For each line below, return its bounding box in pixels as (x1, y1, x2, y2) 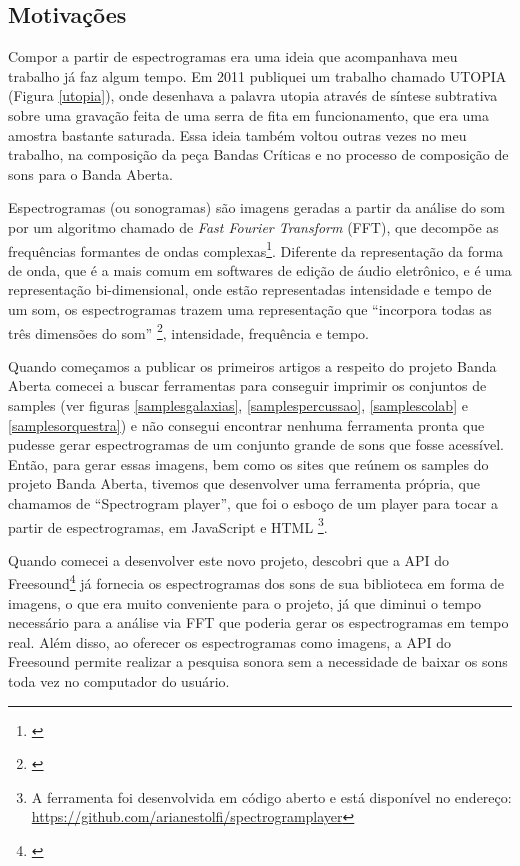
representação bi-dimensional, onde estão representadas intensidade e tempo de (8, 279, 492, 300)
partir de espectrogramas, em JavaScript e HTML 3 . (8, 513, 328, 537)
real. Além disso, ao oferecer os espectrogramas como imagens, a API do (8, 631, 451, 652)
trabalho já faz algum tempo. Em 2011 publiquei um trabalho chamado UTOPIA (8, 65, 507, 86)
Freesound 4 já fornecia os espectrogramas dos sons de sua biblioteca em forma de (8, 570, 505, 594)
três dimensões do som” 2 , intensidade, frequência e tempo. (8, 319, 369, 343)
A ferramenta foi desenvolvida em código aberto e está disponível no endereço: (31, 786, 512, 807)
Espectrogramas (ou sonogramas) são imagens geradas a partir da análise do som (8, 197, 505, 218)
